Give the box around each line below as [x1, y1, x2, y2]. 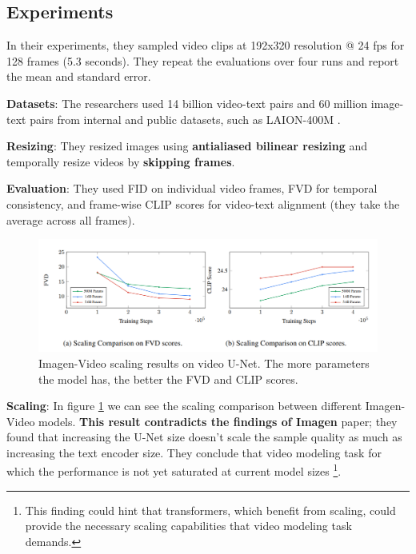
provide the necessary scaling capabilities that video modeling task [25, 517, 352, 534]
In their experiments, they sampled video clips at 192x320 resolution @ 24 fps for [6, 37, 405, 54]
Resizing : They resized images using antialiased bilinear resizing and [6, 138, 368, 154]
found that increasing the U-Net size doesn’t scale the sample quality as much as [6, 428, 402, 445]
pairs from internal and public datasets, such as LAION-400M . [30, 110, 341, 127]
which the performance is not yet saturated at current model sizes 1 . [6, 460, 342, 480]
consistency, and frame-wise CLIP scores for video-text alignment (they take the [6, 195, 400, 212]
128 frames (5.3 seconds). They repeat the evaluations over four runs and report [6, 52, 399, 69]
